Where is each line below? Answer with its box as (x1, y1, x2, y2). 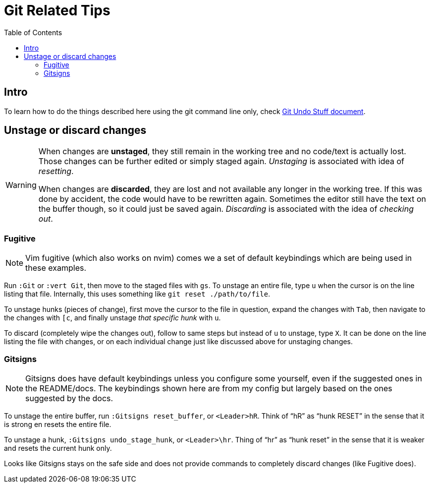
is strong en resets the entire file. (4, 420, 111, 428)
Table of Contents (4, 28, 62, 37)
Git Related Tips (4, 2, 110, 19)
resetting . (38, 166, 74, 177)
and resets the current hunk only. (4, 443, 112, 452)
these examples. (25, 263, 87, 273)
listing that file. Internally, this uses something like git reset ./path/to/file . (4, 290, 270, 299)
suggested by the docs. (25, 393, 113, 403)
